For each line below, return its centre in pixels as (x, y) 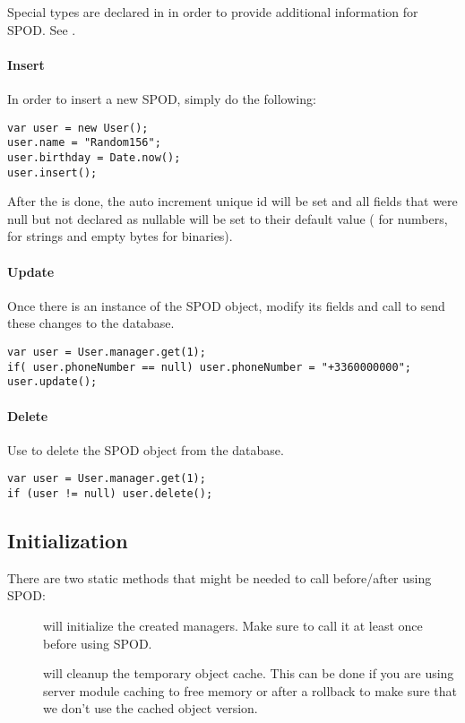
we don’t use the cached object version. (151, 708)
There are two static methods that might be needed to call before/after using (220, 577)
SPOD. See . (42, 29)
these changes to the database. (91, 323)
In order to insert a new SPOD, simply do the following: (162, 98)
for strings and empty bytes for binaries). (120, 236)
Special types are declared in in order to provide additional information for (213, 12)
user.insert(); (52, 172)
